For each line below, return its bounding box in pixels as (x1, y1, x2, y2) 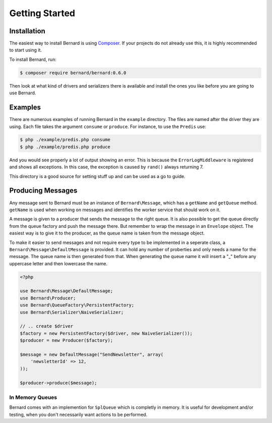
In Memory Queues (9, 394, 57, 401)
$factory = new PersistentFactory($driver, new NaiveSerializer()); (20, 330, 193, 336)
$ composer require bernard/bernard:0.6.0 (20, 70, 126, 76)
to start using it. (9, 47, 42, 53)
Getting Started (9, 8, 76, 19)
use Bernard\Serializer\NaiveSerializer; (20, 309, 124, 315)
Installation (9, 27, 45, 35)
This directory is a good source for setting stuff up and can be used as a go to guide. (9, 173, 186, 179)
